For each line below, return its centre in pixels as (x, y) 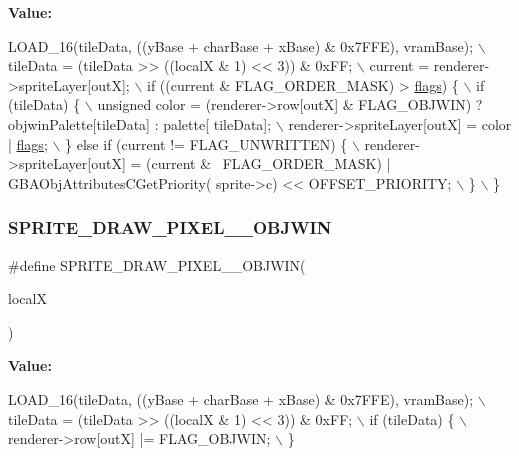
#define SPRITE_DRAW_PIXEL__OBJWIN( (157, 264)
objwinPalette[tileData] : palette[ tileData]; (140, 123)
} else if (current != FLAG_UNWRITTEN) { (206, 143)
